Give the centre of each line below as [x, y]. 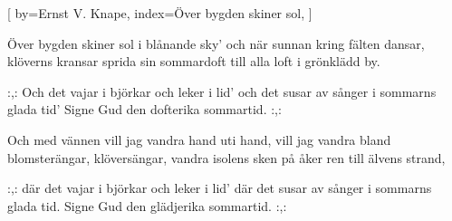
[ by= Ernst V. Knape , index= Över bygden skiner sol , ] [160, 13]
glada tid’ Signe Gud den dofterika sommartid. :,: [144, 109]
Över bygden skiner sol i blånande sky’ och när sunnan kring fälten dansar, [216, 43]
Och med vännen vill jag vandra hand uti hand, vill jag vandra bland [199, 139]
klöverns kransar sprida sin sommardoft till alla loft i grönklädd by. [194, 61]
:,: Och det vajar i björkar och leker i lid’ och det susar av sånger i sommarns [222, 91]
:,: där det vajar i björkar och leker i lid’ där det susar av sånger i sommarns [220, 188]
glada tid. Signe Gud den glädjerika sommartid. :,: [147, 205]
